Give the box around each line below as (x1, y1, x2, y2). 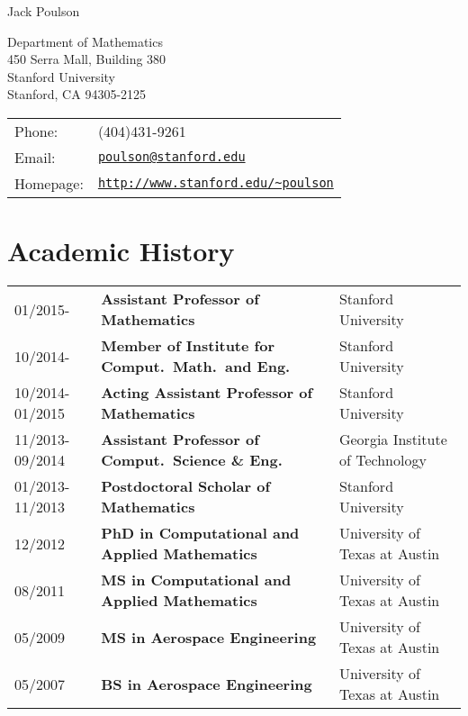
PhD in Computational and (101, 522, 300, 544)
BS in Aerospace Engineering (101, 673, 312, 694)
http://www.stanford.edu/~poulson (97, 176, 334, 191)
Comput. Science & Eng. (101, 449, 283, 471)
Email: (14, 146, 56, 168)
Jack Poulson (7, 2, 80, 20)
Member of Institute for (101, 335, 274, 357)
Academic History (7, 232, 235, 269)
